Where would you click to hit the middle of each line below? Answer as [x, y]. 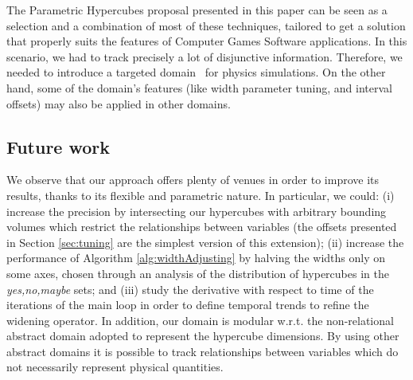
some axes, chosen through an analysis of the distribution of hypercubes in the [198, 273]
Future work [58, 146]
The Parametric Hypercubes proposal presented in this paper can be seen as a [197, 10]
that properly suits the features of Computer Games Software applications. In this [207, 41]
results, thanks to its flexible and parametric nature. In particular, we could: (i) [201, 195]
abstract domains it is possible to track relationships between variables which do [203, 351]
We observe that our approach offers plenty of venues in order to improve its [193, 180]
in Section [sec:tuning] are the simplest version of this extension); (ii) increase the [205, 242]
